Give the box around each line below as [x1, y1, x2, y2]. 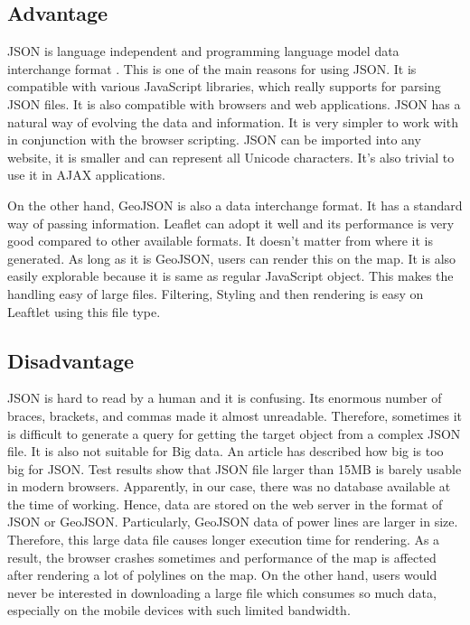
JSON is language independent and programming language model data [7, 42, 399, 61]
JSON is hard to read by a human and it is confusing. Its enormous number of [7, 388, 442, 407]
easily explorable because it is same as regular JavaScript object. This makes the [7, 266, 454, 285]
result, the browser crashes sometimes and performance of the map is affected [7, 547, 437, 566]
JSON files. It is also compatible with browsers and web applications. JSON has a [7, 94, 461, 113]
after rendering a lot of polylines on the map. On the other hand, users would [7, 565, 437, 584]
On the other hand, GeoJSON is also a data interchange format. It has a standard [7, 195, 463, 214]
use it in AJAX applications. [7, 165, 165, 184]
